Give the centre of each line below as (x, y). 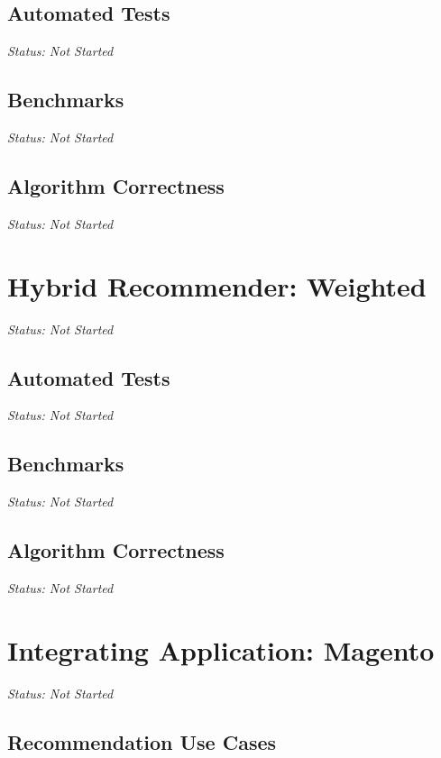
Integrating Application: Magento (221, 649)
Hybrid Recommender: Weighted (217, 285)
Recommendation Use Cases (142, 741)
